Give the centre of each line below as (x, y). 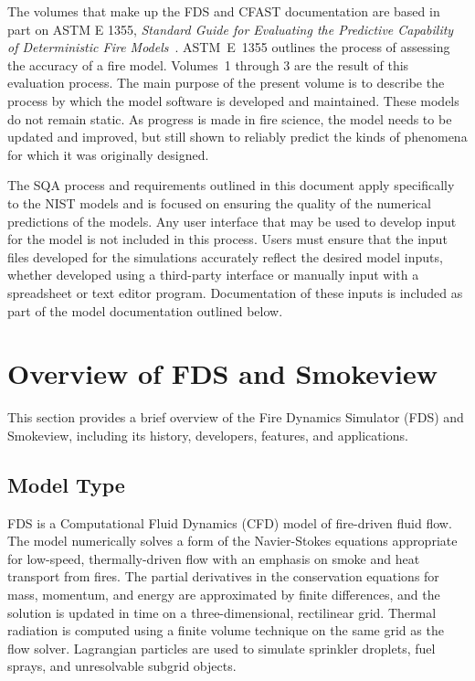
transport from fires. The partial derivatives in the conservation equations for (223, 576)
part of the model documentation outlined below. (145, 310)
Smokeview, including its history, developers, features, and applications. (208, 435)
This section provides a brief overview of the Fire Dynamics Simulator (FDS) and (236, 417)
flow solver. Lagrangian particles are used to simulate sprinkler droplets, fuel (222, 648)
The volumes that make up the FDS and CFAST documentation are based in (224, 11)
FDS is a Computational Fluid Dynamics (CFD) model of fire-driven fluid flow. (230, 522)
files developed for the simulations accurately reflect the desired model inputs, (225, 256)
